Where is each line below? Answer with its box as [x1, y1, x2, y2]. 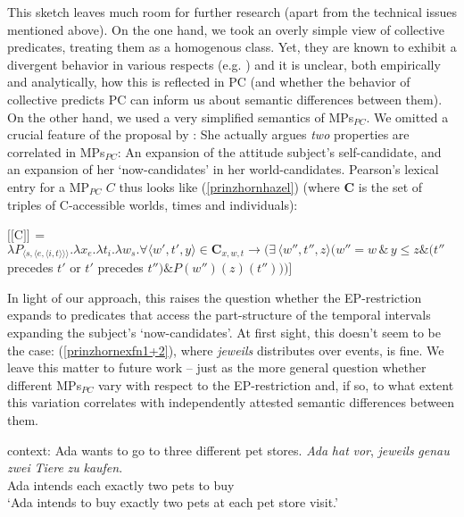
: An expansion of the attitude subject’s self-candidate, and [117, 142, 442, 161]
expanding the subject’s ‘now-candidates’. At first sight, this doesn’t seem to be [7, 322, 441, 341]
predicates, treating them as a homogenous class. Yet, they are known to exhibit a [7, 38, 457, 56]
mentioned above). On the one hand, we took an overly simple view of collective [7, 20, 445, 38]
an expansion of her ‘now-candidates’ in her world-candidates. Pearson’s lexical [7, 160, 439, 179]
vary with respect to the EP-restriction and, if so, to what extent [97, 375, 454, 394]
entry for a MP [7, 177, 90, 196]
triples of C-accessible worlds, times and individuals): [7, 195, 298, 213]
